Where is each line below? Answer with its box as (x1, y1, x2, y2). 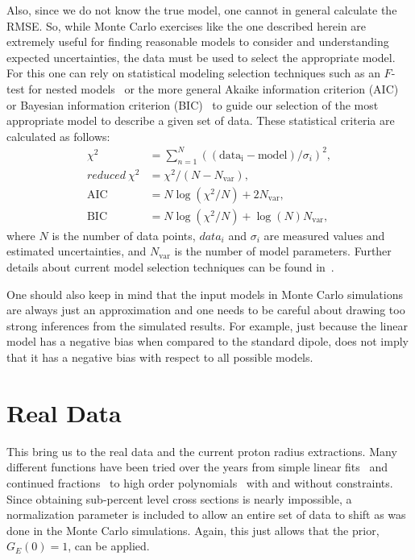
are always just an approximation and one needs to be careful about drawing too (6, 301, 405, 318)
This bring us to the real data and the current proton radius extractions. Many (6, 442, 397, 459)
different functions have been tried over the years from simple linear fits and (6, 458, 388, 475)
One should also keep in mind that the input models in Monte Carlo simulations (6, 285, 404, 302)
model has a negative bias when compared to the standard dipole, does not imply (6, 333, 409, 350)
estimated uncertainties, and (6, 243, 147, 259)
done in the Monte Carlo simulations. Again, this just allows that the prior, (6, 521, 380, 538)
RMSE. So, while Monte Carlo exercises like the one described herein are (6, 17, 367, 34)
